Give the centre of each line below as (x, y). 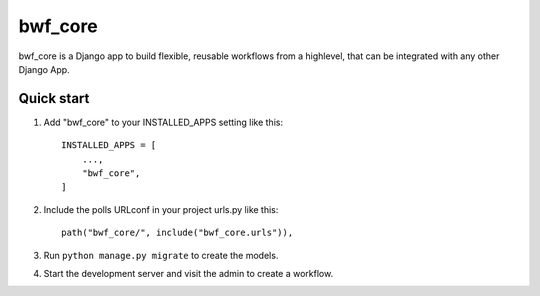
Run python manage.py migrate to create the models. (161, 255)
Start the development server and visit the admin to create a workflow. (188, 273)
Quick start (54, 98)
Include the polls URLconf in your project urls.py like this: (161, 209)
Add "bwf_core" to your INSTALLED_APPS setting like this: (163, 122)
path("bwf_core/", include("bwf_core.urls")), (177, 233)
